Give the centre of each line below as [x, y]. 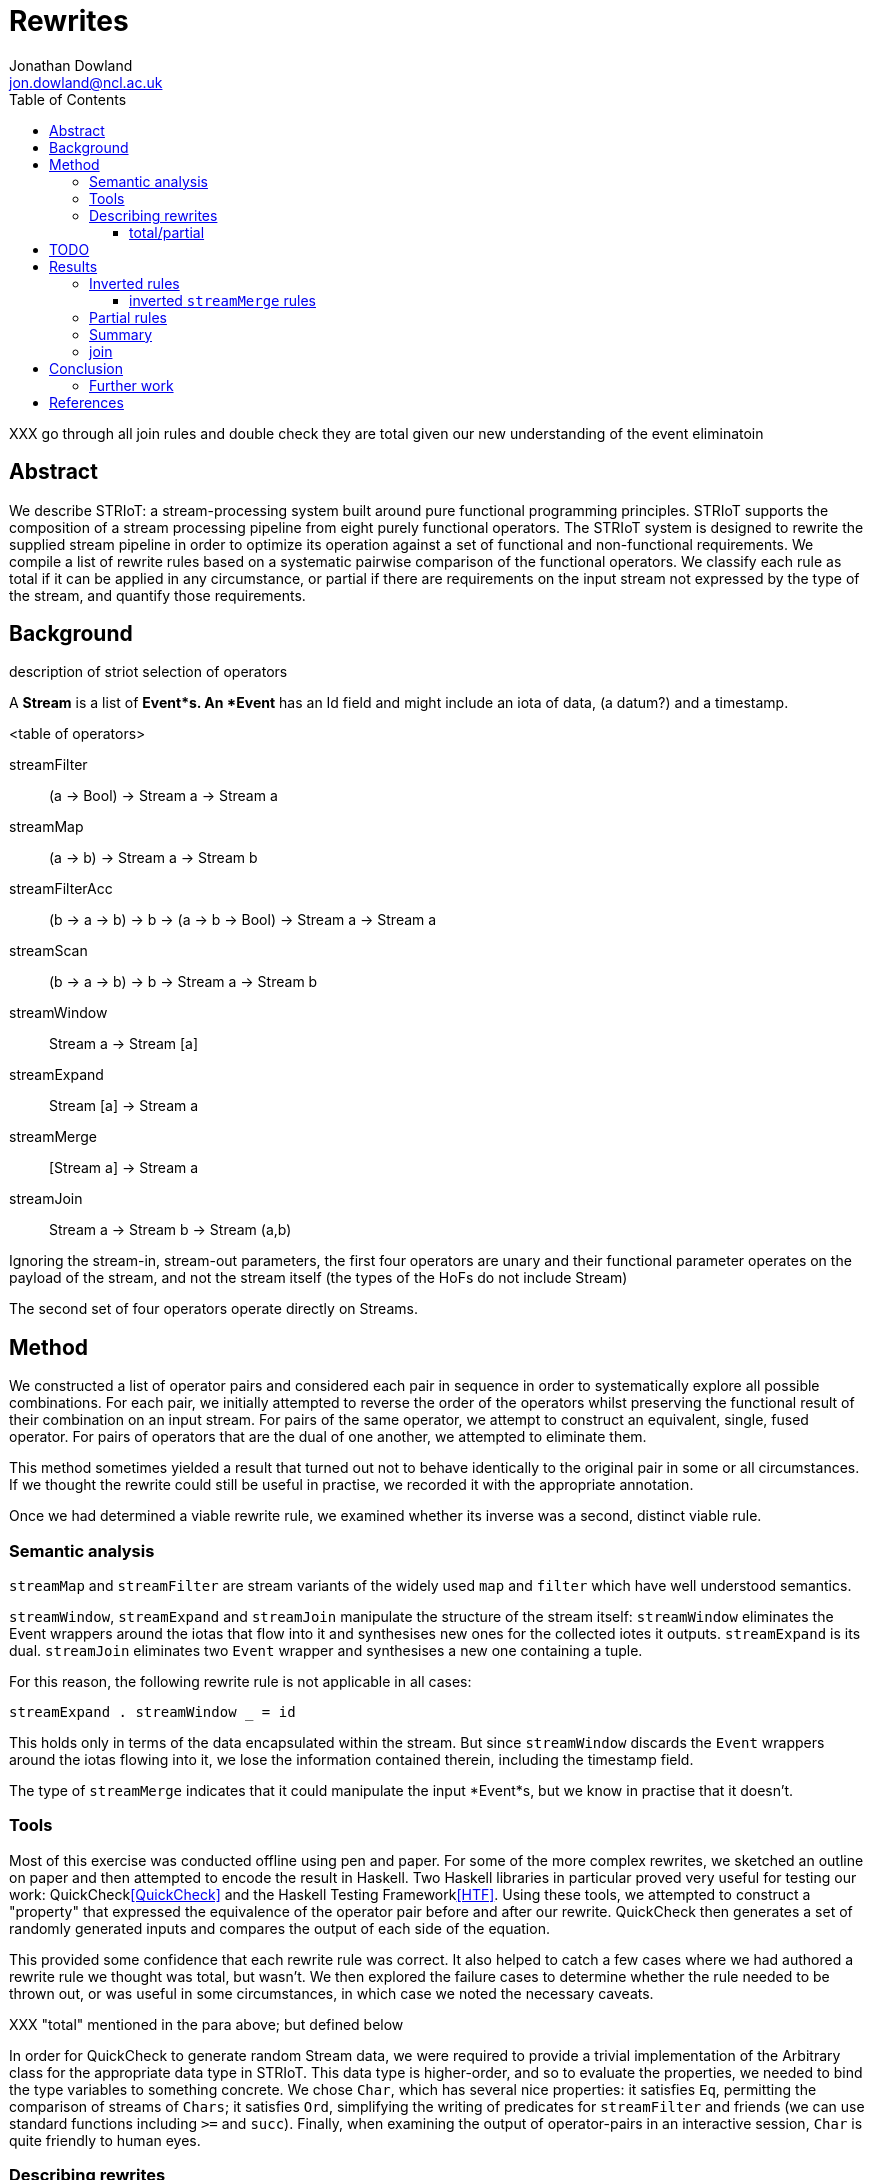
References [86, 402]
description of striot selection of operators [148, 672]
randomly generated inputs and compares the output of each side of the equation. [279, 1928]
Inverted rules [134, 283]
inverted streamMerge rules [222, 300]
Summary [121, 334]
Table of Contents [68, 99]
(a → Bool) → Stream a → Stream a [163, 796]
